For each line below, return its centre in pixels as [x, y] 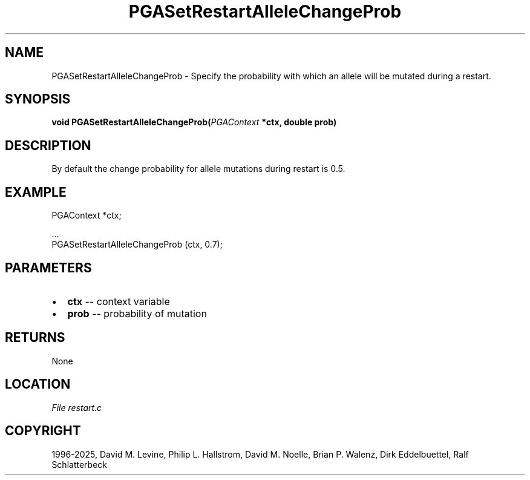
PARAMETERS [48, 268]
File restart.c [77, 407]
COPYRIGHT [43, 431]
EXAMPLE [36, 192]
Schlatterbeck [79, 464]
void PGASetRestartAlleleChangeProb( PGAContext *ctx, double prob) [194, 122]
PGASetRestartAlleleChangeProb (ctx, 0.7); [137, 245]
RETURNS [35, 338]
